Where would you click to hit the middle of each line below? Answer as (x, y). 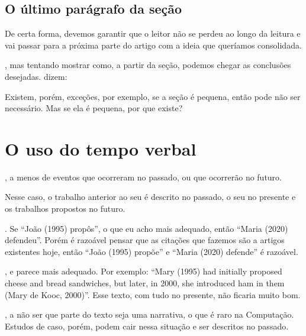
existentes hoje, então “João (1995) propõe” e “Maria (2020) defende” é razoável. (152, 251)
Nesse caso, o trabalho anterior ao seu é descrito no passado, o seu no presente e (150, 197)
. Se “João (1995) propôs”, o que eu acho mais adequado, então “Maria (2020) (146, 228)
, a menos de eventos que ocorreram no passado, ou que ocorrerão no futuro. (144, 177)
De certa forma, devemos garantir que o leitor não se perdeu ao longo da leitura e (153, 33)
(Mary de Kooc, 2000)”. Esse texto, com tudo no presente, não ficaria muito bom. (153, 294)
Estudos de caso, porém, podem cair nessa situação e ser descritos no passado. (147, 326)
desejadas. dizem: (36, 76)
